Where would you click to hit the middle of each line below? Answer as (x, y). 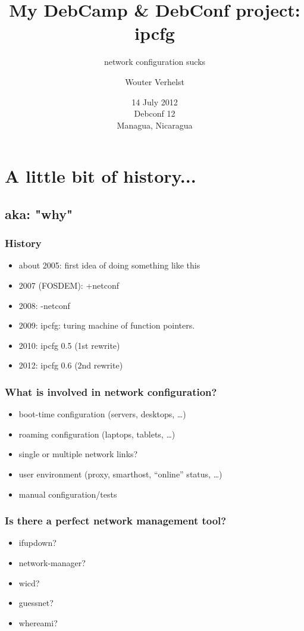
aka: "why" (39, 213)
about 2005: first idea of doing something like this (109, 265)
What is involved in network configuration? (111, 391)
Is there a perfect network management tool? (116, 521)
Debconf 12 (155, 113)
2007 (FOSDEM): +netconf (69, 285)
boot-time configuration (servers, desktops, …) (102, 414)
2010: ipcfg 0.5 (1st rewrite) (69, 345)
